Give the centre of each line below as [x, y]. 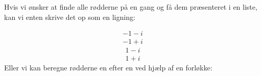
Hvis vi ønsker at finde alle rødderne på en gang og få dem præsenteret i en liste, [131, 7]
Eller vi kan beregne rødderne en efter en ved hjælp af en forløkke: [108, 68]
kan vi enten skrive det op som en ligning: [70, 17]
